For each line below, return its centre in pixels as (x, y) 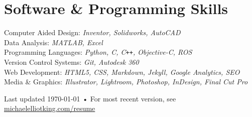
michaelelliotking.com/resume (50, 108)
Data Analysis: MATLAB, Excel (53, 42)
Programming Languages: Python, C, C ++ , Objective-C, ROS (98, 52)
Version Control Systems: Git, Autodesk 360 (72, 62)
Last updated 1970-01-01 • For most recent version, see (90, 98)
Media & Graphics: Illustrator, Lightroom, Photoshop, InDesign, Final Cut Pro (126, 82)
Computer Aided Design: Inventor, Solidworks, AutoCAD (92, 32)
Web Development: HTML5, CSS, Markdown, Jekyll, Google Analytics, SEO (122, 72)
